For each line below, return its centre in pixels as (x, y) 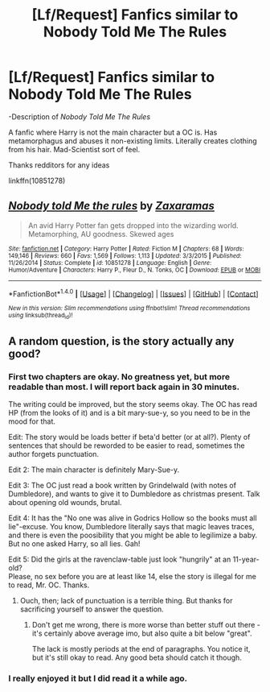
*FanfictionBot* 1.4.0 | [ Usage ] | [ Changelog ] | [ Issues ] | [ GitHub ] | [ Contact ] (133, 293)
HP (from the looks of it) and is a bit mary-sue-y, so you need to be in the (129, 413)
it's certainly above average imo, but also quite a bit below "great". (142, 633)
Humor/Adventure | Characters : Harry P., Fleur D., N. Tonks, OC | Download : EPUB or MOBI (135, 270)
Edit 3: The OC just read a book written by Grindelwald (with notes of (123, 486)
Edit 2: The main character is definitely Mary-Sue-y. (94, 470)
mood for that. (32, 421)
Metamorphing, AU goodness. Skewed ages (101, 234)
